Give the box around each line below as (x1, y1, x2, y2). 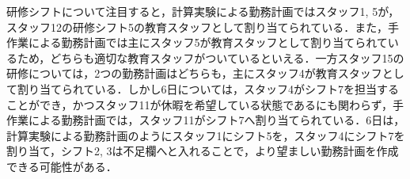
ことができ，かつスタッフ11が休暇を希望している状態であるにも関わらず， (6, 96, 393, 112)
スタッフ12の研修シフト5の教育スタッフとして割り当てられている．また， (6, 18, 388, 35)
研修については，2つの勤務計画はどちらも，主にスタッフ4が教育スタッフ (6, 65, 382, 82)
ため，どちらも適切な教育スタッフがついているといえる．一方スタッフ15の (17, 49, 404, 66)
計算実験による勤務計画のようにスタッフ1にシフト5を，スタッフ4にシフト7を (6, 127, 405, 143)
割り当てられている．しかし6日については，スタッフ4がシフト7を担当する (17, 80, 399, 97)
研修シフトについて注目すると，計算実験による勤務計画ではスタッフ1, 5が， (6, 3, 400, 19)
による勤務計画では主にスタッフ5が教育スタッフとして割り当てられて (28, 34, 388, 51)
